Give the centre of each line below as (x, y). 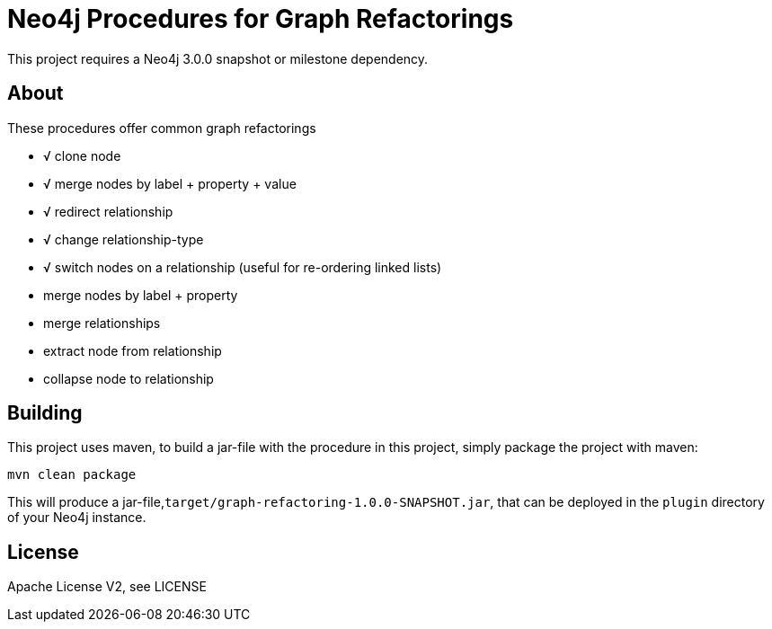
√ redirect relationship (108, 211)
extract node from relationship (133, 350)
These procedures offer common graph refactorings (162, 128)
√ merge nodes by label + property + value (170, 183)
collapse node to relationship (129, 378)
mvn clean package (72, 475)
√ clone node (82, 155)
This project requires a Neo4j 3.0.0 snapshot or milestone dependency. (218, 58)
